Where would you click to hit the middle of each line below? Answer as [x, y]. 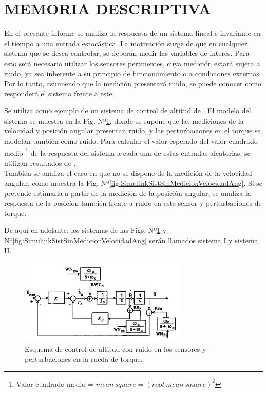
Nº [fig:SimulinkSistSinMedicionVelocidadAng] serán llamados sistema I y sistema [131, 240]
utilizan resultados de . [40, 162]
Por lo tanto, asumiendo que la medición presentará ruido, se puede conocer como [133, 83]
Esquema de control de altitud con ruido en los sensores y [116, 349]
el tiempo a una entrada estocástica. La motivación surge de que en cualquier [126, 43]
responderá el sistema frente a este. [59, 93]
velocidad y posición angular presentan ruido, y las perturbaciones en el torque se [132, 131]
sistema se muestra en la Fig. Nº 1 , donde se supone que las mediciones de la [124, 120]
